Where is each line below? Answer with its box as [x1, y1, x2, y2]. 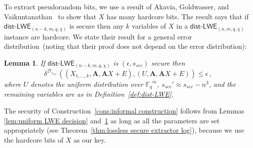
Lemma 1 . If [4, 57, 45, 68]
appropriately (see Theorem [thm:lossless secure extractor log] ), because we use [4, 125, 244, 135]
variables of [132, 21, 166, 31]
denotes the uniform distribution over [31, 78, 144, 89]
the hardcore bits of [4, 134, 64, 145]
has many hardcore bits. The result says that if [107, 11, 249, 21]
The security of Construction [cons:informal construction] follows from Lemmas [4, 105, 245, 115]
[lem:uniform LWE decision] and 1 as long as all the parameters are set [4, 115, 220, 125]
